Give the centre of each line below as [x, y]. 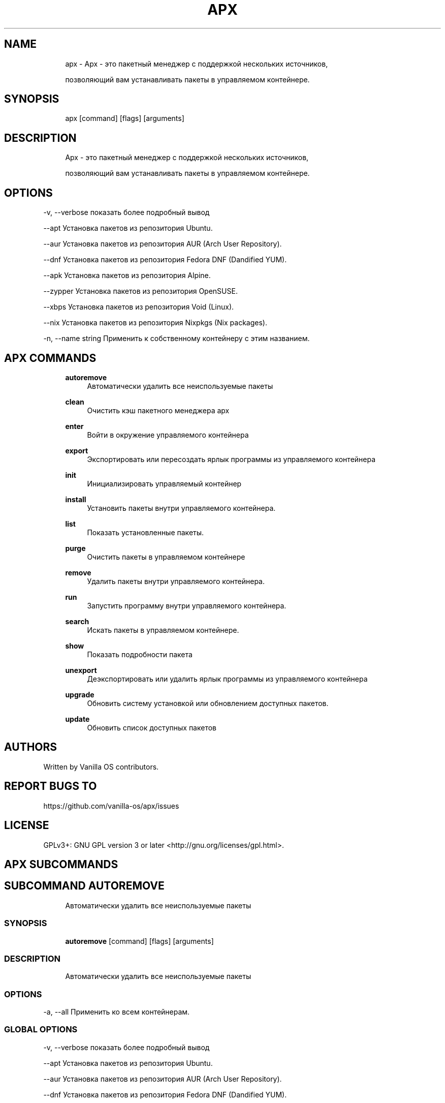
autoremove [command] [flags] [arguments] [139, 941]
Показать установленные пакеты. [146, 532]
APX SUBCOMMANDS [61, 864]
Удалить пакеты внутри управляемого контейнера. [176, 581]
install [76, 499]
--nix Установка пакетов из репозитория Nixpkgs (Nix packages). [155, 323]
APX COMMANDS [50, 358]
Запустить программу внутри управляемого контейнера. [187, 605]
